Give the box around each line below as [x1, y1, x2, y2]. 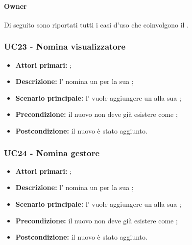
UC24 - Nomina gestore [4, 146, 100, 159]
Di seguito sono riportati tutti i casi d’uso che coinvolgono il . [4, 19, 189, 29]
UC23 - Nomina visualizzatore [4, 40, 126, 53]
